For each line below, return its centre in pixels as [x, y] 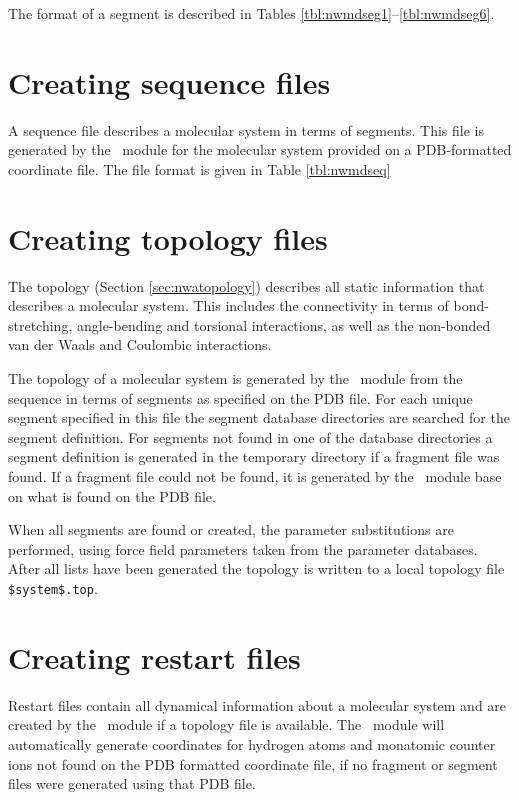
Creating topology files [168, 237]
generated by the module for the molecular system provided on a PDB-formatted [260, 149]
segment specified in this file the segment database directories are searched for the [259, 417]
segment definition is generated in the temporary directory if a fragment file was [254, 456]
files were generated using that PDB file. [132, 783]
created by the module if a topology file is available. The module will [226, 724]
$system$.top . [53, 587]
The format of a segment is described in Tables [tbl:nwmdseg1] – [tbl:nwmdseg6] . [251, 13]
